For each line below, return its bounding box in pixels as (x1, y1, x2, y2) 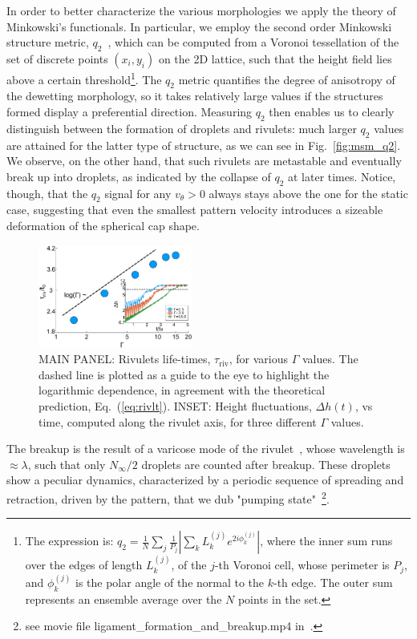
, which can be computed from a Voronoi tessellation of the (107, 34, 399, 51)
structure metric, (6, 34, 89, 51)
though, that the (6, 184, 88, 201)
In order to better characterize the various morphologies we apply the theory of (6, 2, 396, 18)
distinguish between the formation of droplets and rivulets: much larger (6, 119, 357, 136)
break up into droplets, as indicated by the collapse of (6, 168, 271, 184)
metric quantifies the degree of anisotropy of (178, 71, 395, 87)
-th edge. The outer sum (273, 573, 393, 590)
